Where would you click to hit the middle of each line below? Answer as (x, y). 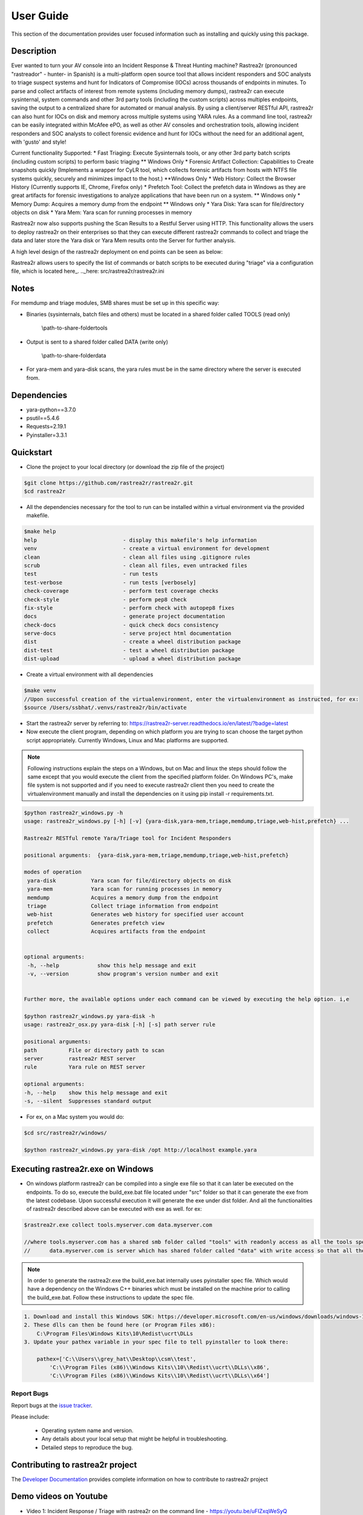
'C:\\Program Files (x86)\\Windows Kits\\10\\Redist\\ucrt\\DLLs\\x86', (159, 1367)
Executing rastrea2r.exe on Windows (82, 1169)
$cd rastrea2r (45, 491)
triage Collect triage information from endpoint (123, 906)
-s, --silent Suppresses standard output (88, 1101)
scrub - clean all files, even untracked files (136, 565)
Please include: (30, 1417)
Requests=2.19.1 (46, 427)
